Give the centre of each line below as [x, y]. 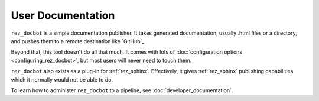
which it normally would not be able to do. [62, 79]
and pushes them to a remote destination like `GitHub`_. [79, 41]
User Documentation [63, 15]
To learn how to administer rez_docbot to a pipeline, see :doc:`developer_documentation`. [122, 90]
